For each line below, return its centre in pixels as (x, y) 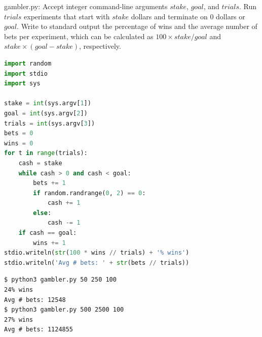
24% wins (19, 290)
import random (28, 63)
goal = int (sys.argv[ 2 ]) (46, 113)
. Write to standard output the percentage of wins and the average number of (137, 26)
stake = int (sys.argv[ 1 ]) (48, 103)
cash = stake (40, 163)
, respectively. (100, 46)
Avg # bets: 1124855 (39, 330)
